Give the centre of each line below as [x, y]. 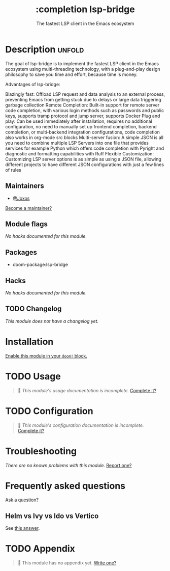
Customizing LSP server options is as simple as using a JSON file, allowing [83, 159]
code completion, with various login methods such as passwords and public [84, 110]
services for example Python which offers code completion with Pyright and [84, 148]
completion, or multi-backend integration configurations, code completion [82, 132]
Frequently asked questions [65, 486]
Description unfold [45, 49]
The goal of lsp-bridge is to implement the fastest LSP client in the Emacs [82, 63]
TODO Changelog [33, 309]
